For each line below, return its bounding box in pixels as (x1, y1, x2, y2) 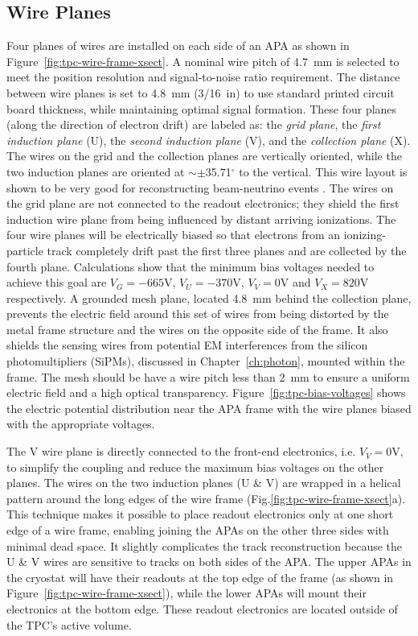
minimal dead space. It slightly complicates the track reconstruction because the (6, 537, 403, 554)
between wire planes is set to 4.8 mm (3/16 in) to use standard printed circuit (6, 84, 395, 101)
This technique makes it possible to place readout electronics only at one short (6, 506, 394, 522)
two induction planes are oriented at (6, 163, 185, 180)
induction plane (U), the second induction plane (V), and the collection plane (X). (6, 131, 411, 148)
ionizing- (343, 226, 386, 243)
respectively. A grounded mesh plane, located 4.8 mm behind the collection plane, (6, 289, 412, 306)
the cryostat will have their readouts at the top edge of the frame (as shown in (6, 568, 394, 585)
